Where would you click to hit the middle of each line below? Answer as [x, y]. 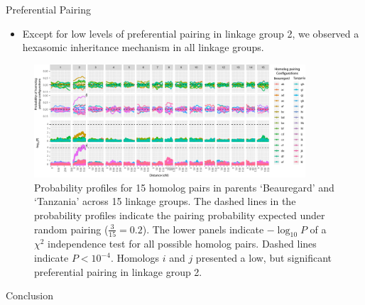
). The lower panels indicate [203, 229]
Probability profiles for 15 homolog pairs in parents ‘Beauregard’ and [184, 187]
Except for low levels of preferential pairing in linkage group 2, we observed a [191, 33]
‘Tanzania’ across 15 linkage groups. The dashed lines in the [165, 201]
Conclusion [29, 295]
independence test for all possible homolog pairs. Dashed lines [182, 244]
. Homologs [135, 258]
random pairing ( [71, 229]
